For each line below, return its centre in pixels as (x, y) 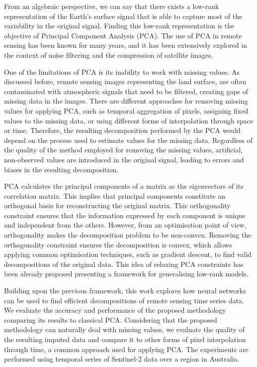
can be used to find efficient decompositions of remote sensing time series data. (124, 300)
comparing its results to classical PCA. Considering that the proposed (111, 319)
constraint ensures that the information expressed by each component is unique (125, 215)
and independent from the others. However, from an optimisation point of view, (125, 225)
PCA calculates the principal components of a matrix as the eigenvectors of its (124, 186)
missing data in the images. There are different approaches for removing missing (126, 101)
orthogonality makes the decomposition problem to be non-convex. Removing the (128, 235)
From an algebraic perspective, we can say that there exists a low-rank (112, 6)
